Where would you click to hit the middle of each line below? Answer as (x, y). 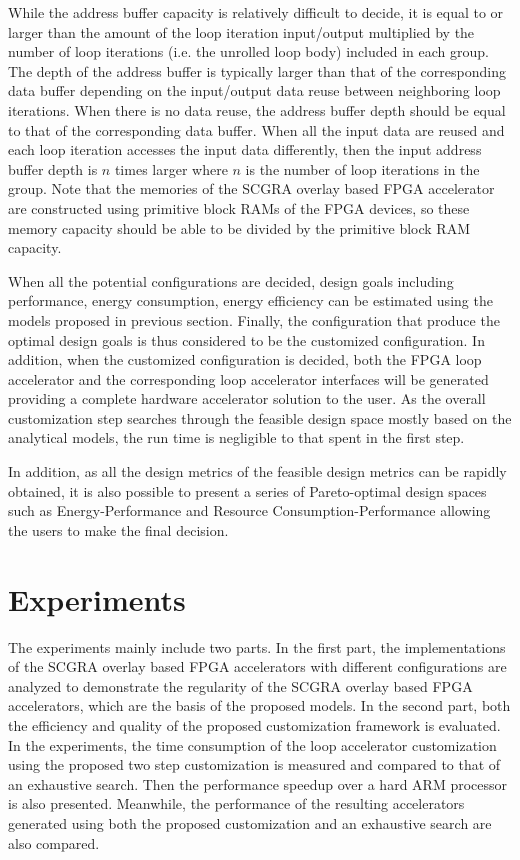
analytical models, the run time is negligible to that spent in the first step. (236, 437)
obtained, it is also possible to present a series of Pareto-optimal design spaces (247, 490)
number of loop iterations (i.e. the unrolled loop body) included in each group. (248, 51)
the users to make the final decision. (118, 529)
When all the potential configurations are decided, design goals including (231, 280)
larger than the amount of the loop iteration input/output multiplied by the (241, 31)
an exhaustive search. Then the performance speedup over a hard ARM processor (257, 783)
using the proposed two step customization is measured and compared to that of (254, 764)
